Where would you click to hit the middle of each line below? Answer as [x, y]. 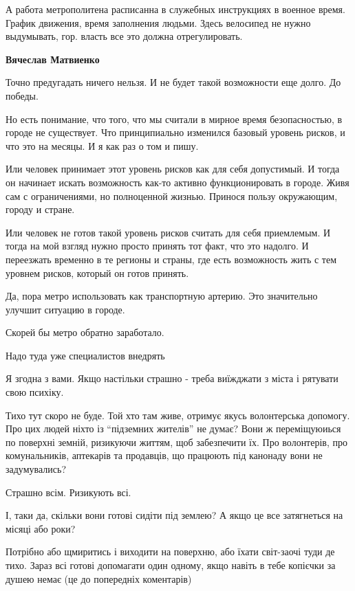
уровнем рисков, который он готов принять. [97, 272]
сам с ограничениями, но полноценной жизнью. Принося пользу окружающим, [172, 196]
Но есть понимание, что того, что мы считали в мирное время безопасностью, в [174, 119]
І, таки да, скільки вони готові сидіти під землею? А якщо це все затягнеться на [174, 515]
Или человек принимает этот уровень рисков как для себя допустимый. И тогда [173, 169]
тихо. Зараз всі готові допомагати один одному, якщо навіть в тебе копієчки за [171, 565]
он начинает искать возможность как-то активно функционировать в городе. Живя [177, 182]
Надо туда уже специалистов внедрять [85, 355]
